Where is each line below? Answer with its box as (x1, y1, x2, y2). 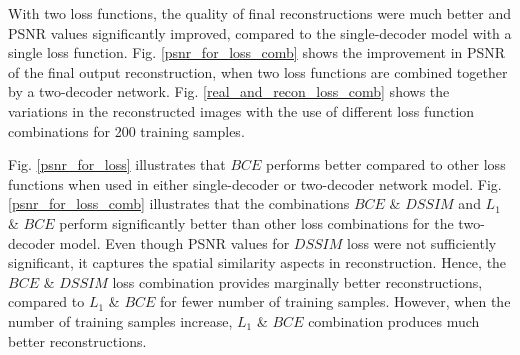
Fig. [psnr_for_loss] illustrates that (8, 154, 226, 175)
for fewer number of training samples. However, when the (160, 291, 511, 312)
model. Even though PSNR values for (59, 232, 290, 253)
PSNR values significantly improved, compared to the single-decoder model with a (8, 22, 512, 43)
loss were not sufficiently (347, 232, 497, 253)
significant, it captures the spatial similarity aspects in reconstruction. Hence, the (8, 252, 507, 273)
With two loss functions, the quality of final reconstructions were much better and (8, 3, 511, 23)
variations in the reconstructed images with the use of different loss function (8, 100, 475, 121)
